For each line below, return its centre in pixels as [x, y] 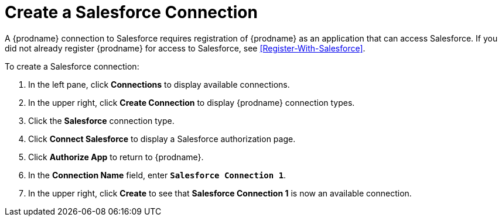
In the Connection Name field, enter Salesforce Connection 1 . [157, 175]
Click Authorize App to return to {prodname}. [116, 157]
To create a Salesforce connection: [72, 66]
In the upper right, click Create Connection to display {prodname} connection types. [192, 102]
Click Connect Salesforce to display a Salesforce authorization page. [162, 139]
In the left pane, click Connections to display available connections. [159, 84]
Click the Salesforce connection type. [101, 120]
